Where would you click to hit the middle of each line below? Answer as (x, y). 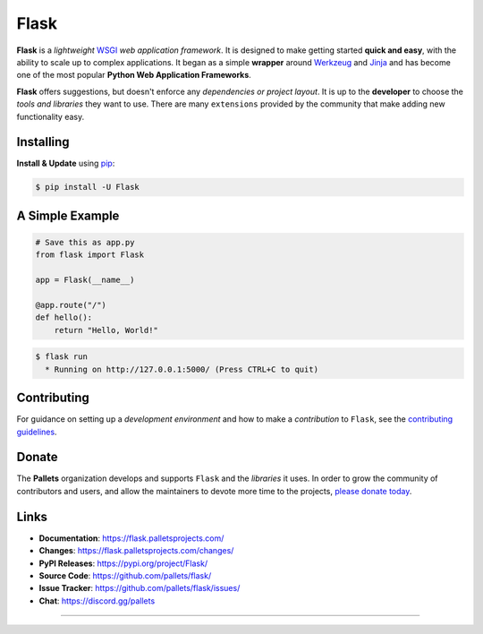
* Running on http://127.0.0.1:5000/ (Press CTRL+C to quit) (182, 369)
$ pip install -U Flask (88, 187)
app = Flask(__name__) (85, 280)
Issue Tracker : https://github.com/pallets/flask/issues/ (140, 588)
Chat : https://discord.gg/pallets (97, 601)
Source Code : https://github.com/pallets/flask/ (125, 575)
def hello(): (64, 317)
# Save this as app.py (85, 242)
